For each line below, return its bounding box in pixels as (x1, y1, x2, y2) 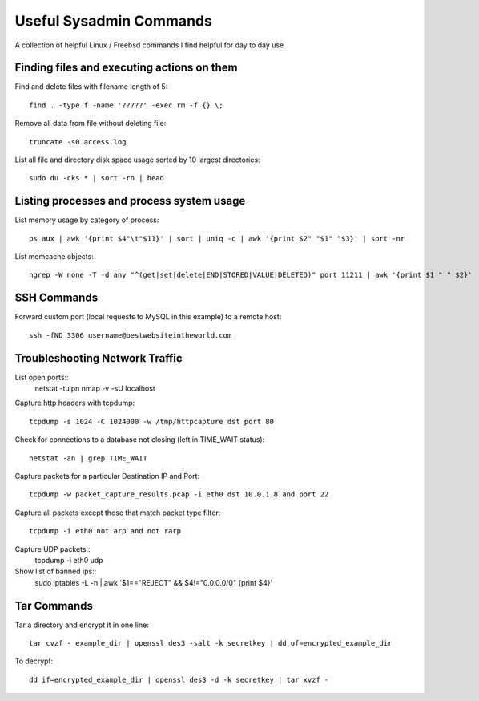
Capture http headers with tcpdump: (14, 398, 135, 408)
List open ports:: (14, 372, 69, 382)
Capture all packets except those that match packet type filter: (14, 508, 221, 517)
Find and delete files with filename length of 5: (14, 82, 168, 91)
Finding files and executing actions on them (14, 61, 238, 75)
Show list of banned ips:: (14, 566, 97, 577)
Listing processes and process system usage (14, 194, 246, 208)
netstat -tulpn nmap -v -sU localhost (34, 383, 155, 393)
